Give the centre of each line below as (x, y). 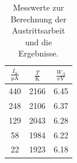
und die (38, 41)
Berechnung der (38, 19)
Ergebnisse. (38, 53)
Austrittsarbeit (38, 30)
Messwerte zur (38, 7)
